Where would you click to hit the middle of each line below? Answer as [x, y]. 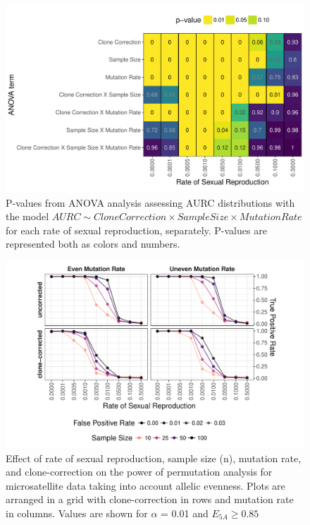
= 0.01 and [185, 513]
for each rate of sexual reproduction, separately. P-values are [136, 230]
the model [27, 216]
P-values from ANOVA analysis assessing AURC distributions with [150, 202]
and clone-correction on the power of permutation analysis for [139, 472]
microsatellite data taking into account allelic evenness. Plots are [145, 485]
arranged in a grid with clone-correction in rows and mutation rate [150, 499]
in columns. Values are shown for [77, 513]
